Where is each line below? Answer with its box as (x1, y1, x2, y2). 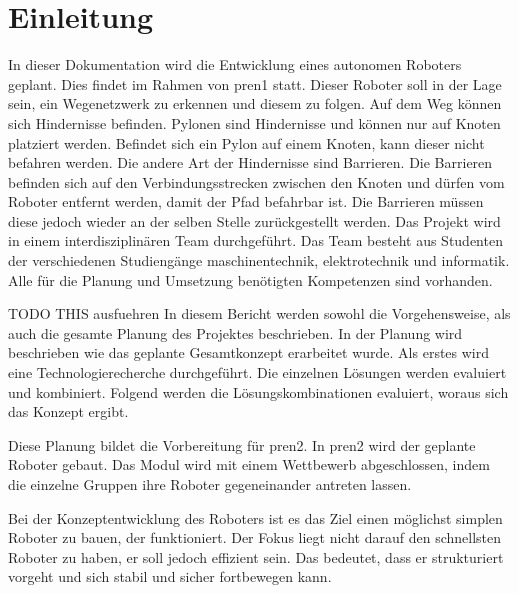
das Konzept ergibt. (8, 401, 129, 422)
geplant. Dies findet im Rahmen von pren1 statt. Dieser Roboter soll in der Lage (8, 73, 502, 94)
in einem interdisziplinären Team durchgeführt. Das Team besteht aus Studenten (8, 230, 503, 251)
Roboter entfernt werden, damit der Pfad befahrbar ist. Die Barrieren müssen (8, 191, 484, 212)
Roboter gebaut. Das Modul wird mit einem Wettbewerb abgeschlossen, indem (8, 454, 490, 475)
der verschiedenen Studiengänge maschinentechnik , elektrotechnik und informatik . (8, 250, 510, 271)
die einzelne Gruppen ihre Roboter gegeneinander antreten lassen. (8, 474, 412, 494)
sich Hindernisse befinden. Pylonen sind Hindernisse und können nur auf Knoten (8, 112, 501, 133)
